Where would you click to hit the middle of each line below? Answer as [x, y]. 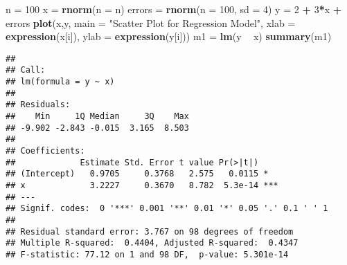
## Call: [26, 70]
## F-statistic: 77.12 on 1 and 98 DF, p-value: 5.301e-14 [147, 254]
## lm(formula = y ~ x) [60, 82]
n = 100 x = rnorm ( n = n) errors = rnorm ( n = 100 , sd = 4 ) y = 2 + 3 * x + [174, 9]
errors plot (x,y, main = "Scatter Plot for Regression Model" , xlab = [151, 22]
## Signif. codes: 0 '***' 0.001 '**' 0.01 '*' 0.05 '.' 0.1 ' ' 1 [167, 209]
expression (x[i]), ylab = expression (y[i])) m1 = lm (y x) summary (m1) [169, 36]
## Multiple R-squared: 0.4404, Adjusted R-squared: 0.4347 [152, 243]
